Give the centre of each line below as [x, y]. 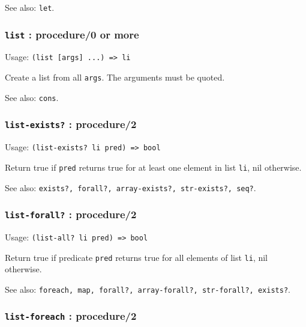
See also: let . [30, 7]
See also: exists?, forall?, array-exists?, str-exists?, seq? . [130, 187]
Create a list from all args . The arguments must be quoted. [115, 77]
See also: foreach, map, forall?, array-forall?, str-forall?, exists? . [148, 289]
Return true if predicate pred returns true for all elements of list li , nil [136, 257]
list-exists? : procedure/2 [71, 124]
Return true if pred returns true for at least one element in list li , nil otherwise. [153, 167]
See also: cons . [32, 97]
